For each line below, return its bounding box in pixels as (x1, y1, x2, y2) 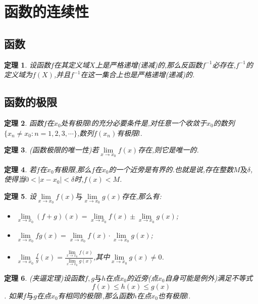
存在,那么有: (122, 190, 162, 201)
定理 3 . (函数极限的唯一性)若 (4, 144, 99, 155)
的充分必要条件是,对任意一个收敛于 (91, 117, 207, 128)
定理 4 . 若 (4, 164, 36, 174)
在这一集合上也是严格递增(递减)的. (80, 69, 195, 80)
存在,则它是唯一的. (138, 144, 199, 155)
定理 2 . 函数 (4, 117, 43, 128)
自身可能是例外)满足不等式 (165, 273, 253, 283)
